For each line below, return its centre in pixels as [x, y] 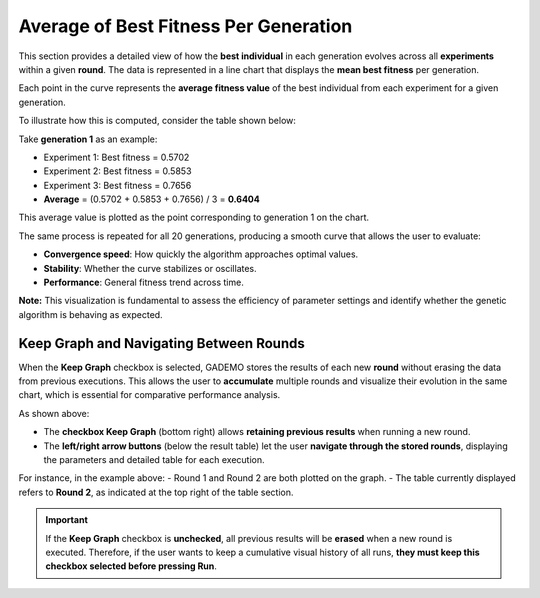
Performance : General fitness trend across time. [143, 282]
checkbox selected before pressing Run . [131, 566]
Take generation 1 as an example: [88, 139]
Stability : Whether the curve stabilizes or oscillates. [150, 268]
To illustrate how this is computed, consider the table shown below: [157, 121]
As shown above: [54, 413]
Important [67, 520]
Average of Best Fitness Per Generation [185, 26]
